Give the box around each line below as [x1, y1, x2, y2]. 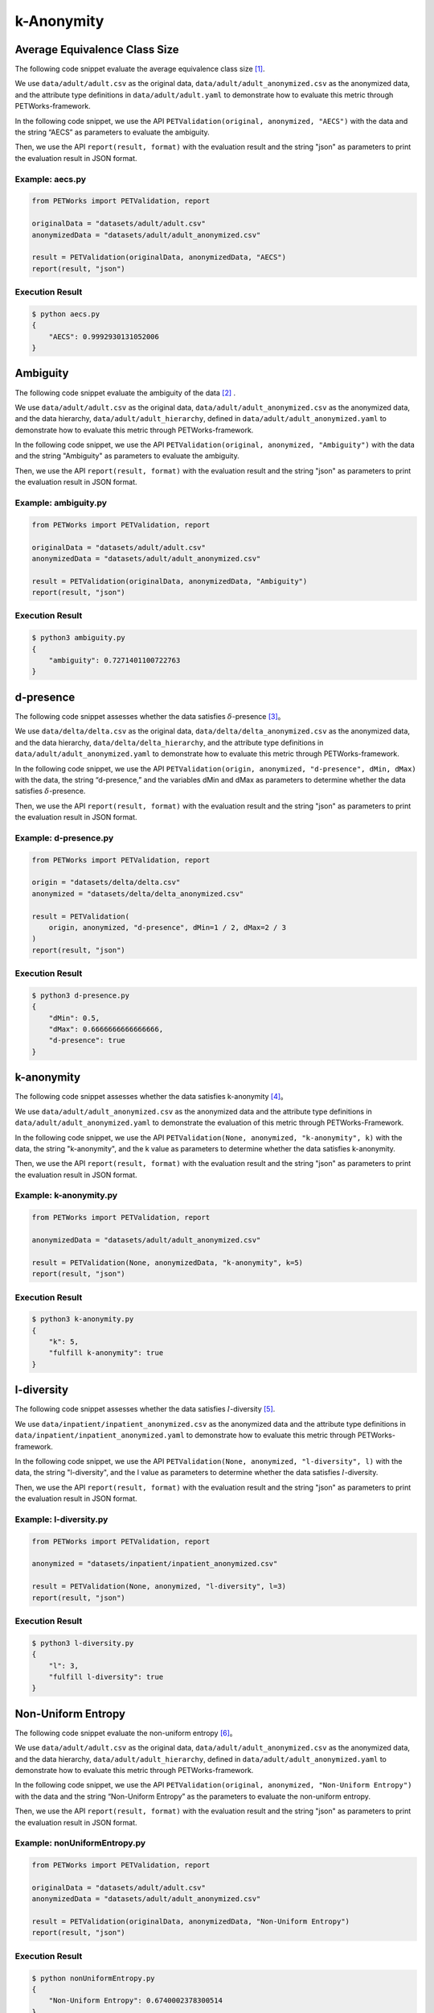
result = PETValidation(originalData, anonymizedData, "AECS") [31, 253, 287, 262]
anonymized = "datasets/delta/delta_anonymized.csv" [31, 889, 244, 898]
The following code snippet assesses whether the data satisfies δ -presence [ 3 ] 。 [14, 711, 285, 721]
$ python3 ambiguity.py [31, 633, 126, 643]
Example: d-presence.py [14, 832, 114, 843]
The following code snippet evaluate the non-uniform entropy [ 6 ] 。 [14, 1728, 237, 1738]
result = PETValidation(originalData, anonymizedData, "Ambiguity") [31, 577, 308, 585]
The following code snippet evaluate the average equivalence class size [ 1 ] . [14, 64, 265, 74]
